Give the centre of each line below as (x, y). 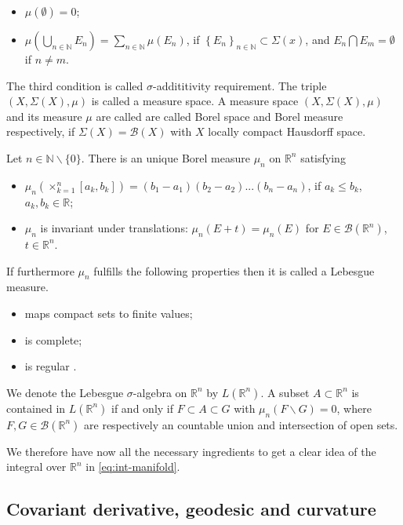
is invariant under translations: (114, 228)
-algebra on (160, 392)
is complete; (53, 339)
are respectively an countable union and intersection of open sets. (241, 424)
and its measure (44, 116)
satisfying (323, 157)
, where (354, 408)
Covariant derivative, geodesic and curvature (191, 509)
